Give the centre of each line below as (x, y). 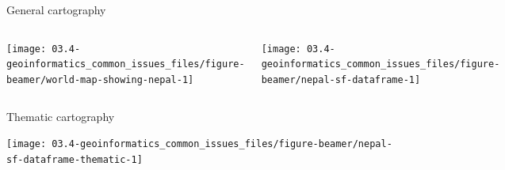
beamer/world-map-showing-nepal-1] (100, 79)
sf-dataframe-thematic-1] (75, 159)
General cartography (56, 9)
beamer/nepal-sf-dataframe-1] (341, 79)
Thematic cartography (61, 116)
